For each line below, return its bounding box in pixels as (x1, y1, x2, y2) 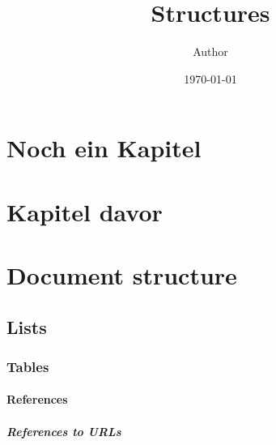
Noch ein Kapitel (6, 131, 202, 165)
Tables (6, 356, 49, 376)
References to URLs (6, 422, 121, 439)
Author (193, 43, 228, 60)
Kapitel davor (6, 195, 163, 228)
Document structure (6, 259, 237, 292)
